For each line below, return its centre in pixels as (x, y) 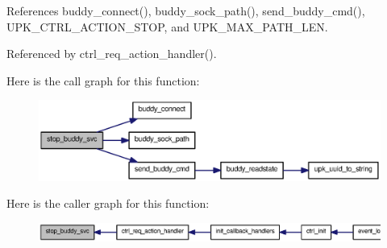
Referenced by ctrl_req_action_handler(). (112, 54)
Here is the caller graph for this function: (108, 203)
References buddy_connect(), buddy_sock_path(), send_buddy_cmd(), (186, 10)
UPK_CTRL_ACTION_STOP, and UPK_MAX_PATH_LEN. (167, 26)
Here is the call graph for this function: (103, 80)
